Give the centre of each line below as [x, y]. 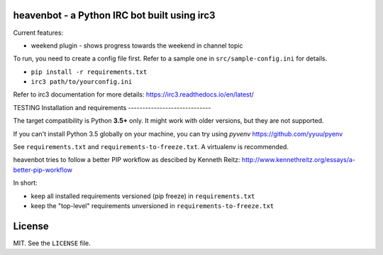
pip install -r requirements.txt [89, 72]
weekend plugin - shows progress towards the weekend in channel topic [137, 45]
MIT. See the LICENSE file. [52, 243]
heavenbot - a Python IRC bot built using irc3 [114, 15]
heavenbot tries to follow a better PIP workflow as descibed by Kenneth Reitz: [127, 160]
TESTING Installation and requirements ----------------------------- [112, 107]
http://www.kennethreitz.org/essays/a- [299, 160]
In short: [26, 183]
